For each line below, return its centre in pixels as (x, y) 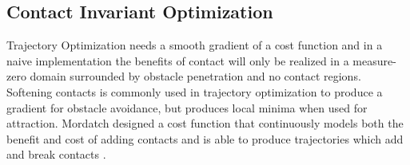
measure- (374, 60)
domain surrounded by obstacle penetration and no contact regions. (195, 76)
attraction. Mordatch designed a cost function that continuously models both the (205, 123)
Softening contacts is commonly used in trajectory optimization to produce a (195, 91)
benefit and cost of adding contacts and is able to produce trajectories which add (205, 138)
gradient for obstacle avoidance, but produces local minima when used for (187, 107)
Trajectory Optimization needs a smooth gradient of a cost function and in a (195, 45)
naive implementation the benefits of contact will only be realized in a (178, 60)
